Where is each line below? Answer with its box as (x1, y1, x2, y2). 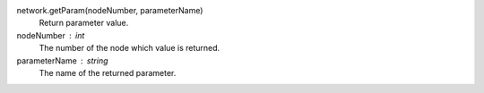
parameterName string (16, 55, 108, 66)
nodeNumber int (16, 30, 85, 40)
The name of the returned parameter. (39, 67, 177, 78)
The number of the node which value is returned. (39, 43, 220, 54)
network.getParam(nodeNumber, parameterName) (16, 5, 203, 15)
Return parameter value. (39, 18, 129, 29)
